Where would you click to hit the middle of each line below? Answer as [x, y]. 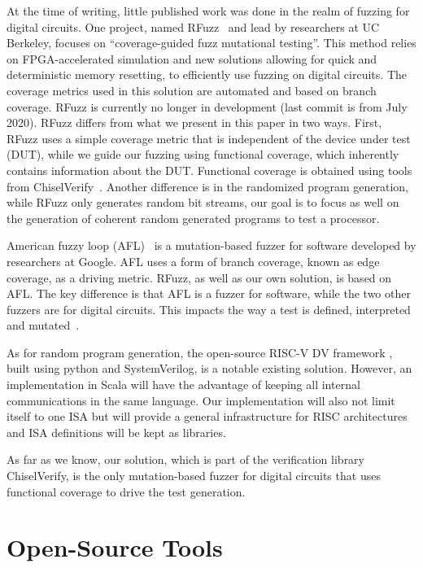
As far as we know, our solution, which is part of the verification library [186, 459]
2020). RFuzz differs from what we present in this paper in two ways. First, [194, 122]
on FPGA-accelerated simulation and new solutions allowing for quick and [192, 58]
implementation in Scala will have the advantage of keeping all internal [183, 384]
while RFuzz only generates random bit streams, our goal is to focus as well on [203, 202]
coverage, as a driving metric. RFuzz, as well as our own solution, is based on [199, 277]
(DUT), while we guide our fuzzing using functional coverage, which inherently [203, 154]
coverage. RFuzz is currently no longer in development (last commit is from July [207, 106]
